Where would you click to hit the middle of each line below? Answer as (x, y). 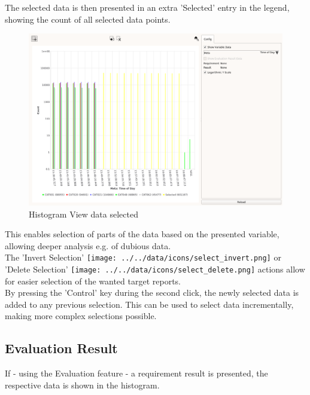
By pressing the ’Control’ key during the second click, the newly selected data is (152, 293)
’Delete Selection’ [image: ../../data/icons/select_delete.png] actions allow (155, 269)
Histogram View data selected (83, 214)
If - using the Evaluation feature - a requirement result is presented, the (136, 373)
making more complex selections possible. (81, 316)
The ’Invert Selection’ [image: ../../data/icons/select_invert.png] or (143, 257)
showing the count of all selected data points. (88, 19)
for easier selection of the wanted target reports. (93, 281)
